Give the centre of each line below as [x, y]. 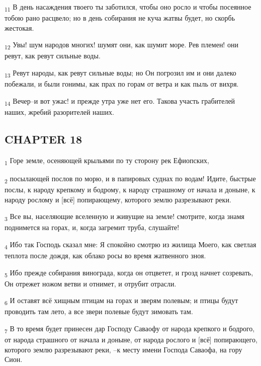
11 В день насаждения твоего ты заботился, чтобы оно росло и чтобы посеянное [128, 7]
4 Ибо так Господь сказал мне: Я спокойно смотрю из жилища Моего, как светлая [130, 245]
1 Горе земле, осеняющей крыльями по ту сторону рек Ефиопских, [107, 161]
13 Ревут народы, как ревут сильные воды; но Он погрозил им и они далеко [120, 73]
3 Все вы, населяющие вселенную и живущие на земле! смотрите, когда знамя [124, 217]
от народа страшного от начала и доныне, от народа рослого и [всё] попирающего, [131, 340]
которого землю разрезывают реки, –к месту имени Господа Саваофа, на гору [123, 349]
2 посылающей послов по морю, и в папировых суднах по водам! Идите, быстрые [130, 179]
